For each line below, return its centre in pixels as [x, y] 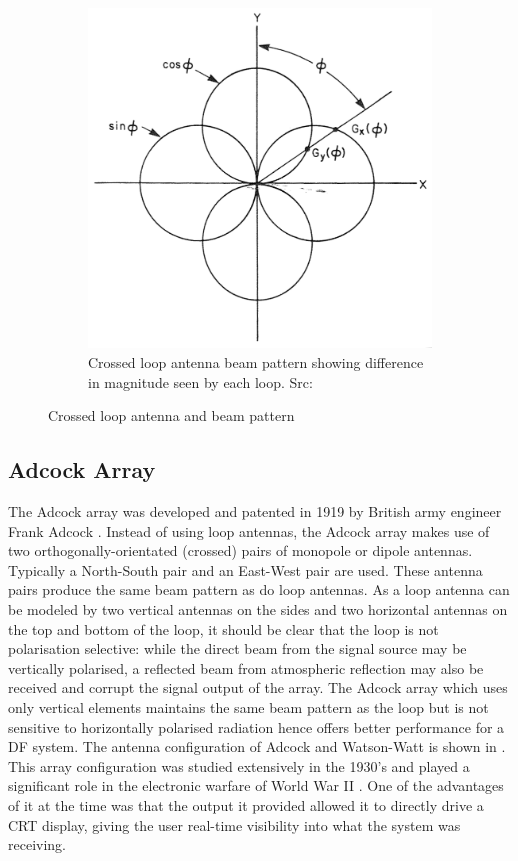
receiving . [37, 844]
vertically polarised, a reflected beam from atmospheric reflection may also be [246, 667]
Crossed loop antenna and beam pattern [171, 415]
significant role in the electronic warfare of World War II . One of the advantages [256, 785]
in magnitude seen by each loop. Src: [200, 381]
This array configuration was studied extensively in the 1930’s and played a [239, 765]
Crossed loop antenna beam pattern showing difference [256, 362]
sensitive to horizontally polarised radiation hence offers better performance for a [256, 726]
